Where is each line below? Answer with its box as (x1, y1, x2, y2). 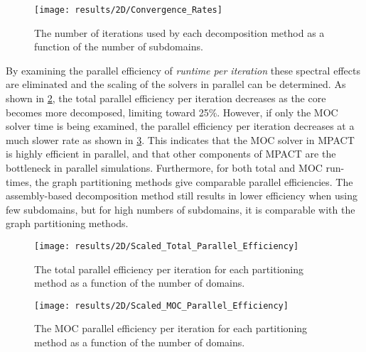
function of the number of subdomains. (34, 39, 203, 54)
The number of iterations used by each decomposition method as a (34, 25, 325, 40)
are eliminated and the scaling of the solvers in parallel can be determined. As (6, 77, 346, 92)
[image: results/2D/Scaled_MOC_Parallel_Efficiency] (34, 300, 289, 311)
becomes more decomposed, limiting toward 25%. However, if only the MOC (6, 104, 338, 119)
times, (6, 174, 32, 189)
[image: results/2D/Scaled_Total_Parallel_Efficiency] (34, 241, 299, 251)
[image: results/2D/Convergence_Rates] (34, 5, 222, 15)
